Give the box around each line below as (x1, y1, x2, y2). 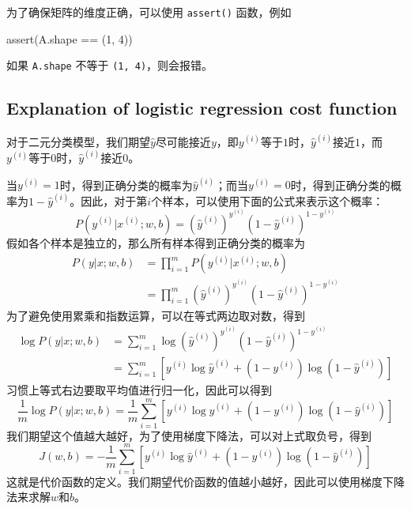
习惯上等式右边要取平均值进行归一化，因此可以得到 (6, 382, 272, 398)
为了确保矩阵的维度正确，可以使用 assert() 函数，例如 (6, 4, 292, 20)
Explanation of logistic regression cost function (6, 96, 398, 120)
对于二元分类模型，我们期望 (6, 133, 150, 149)
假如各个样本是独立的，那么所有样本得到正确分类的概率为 (6, 234, 305, 251)
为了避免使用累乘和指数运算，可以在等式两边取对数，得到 (6, 307, 305, 323)
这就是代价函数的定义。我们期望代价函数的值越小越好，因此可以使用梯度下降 (6, 473, 405, 489)
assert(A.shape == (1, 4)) (6, 30, 133, 47)
